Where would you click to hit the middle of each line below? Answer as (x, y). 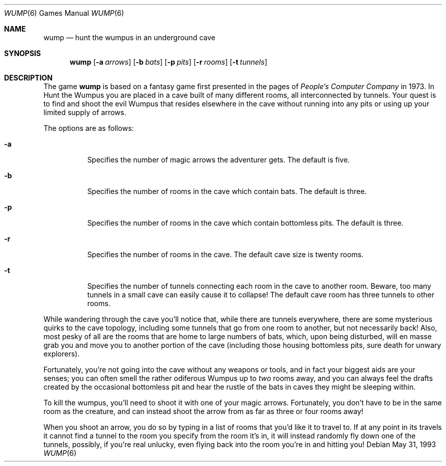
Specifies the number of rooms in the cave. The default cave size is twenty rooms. (225, 254)
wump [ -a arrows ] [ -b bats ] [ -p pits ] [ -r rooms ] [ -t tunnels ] (169, 62)
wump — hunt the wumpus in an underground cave (129, 37)
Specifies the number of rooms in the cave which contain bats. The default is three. (227, 191)
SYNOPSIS (23, 53)
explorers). (62, 354)
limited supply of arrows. (85, 112)
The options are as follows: (89, 128)
